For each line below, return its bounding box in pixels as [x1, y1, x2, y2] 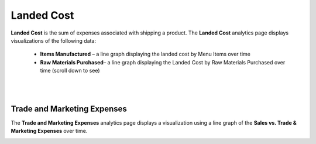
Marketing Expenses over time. [11, 128, 88, 135]
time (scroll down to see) [40, 67, 100, 74]
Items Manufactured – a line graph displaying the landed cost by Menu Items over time [40, 50, 251, 58]
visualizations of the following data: [11, 37, 97, 44]
